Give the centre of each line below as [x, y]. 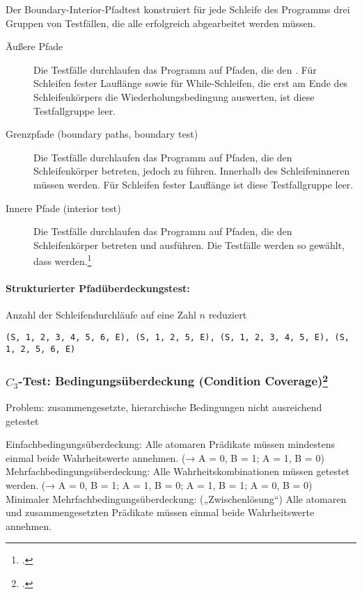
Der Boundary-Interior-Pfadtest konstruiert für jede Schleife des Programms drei [178, 9]
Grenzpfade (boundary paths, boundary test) [102, 134]
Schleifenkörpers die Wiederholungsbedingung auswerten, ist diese [174, 96]
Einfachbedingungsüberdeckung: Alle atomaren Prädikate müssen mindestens [171, 444]
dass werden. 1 [63, 260]
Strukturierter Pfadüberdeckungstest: [98, 288]
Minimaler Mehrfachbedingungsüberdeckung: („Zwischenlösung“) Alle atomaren [176, 498]
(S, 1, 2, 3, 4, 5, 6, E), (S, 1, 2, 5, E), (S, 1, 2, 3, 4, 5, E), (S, [178, 337]
